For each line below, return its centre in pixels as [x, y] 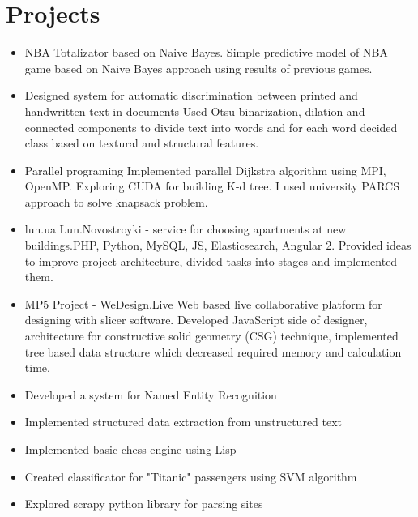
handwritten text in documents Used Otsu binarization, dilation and [195, 111]
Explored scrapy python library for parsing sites [144, 504]
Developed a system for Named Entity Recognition [151, 394]
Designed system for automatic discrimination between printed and [191, 95]
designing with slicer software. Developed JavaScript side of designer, [196, 320]
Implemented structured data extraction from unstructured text [183, 422]
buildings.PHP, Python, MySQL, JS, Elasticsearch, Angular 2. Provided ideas [218, 245]
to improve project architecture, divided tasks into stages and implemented [211, 261]
